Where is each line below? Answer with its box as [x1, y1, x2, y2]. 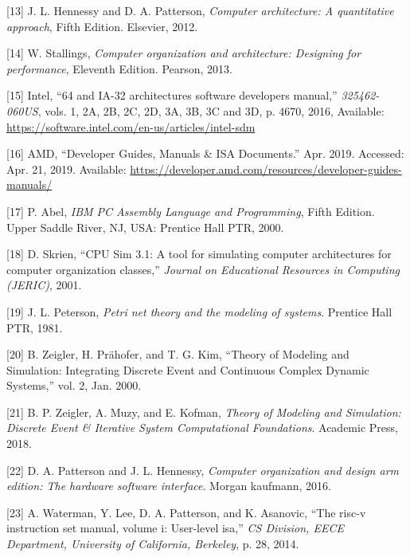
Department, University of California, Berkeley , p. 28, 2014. [6, 535, 299, 552]
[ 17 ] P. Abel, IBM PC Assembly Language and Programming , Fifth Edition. [6, 202, 375, 219]
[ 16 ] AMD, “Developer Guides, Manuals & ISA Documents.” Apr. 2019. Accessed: [6, 145, 404, 162]
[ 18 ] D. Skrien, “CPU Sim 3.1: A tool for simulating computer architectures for [6, 245, 392, 262]
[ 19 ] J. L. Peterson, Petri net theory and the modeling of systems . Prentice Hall [6, 303, 392, 320]
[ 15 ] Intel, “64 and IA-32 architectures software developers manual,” [6, 87, 338, 104]
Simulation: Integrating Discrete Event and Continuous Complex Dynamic [6, 361, 369, 378]
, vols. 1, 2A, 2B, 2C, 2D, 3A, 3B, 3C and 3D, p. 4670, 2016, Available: [37, 102, 385, 119]
